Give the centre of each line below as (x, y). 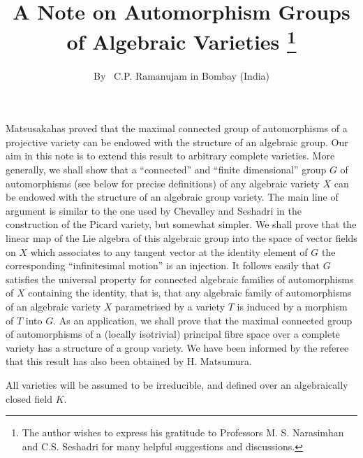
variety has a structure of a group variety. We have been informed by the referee (177, 347)
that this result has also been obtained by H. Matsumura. (129, 361)
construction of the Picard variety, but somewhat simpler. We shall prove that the (181, 224)
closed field (29, 398)
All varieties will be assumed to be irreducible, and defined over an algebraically (177, 384)
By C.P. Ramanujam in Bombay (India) (181, 75)
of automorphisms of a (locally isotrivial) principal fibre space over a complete (173, 334)
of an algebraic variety (53, 306)
